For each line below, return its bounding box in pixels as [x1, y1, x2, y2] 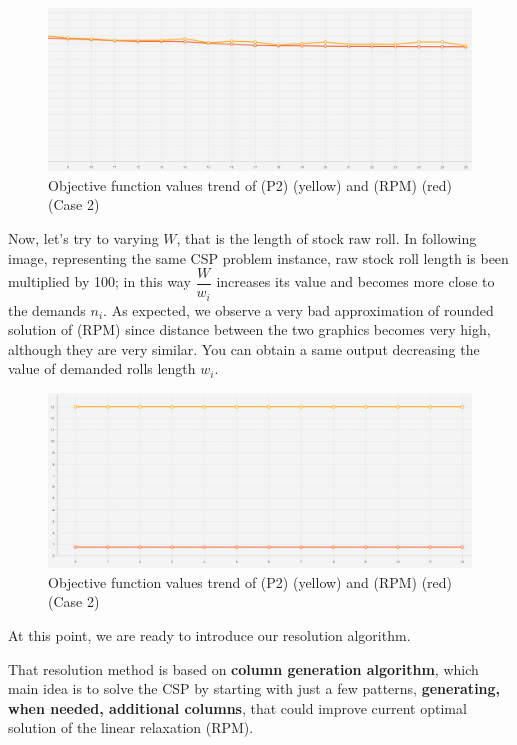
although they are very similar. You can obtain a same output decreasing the [8, 338, 480, 359]
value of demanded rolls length [8, 358, 196, 379]
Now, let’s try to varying [8, 227, 159, 248]
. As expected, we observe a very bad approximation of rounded [103, 299, 494, 320]
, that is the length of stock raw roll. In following [176, 227, 477, 248]
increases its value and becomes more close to [216, 271, 495, 292]
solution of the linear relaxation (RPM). [8, 717, 254, 738]
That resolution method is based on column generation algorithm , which [8, 658, 479, 679]
